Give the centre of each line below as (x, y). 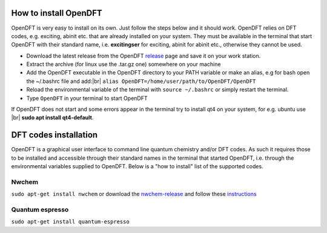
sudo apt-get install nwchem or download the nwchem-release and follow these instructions (134, 194)
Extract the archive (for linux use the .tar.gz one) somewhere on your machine (124, 64)
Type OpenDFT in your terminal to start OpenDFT (87, 98)
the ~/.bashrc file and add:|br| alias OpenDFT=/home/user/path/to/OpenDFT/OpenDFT (141, 81)
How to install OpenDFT (57, 13)
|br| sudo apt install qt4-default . (52, 117)
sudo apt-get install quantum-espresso (70, 222)
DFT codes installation (54, 135)
